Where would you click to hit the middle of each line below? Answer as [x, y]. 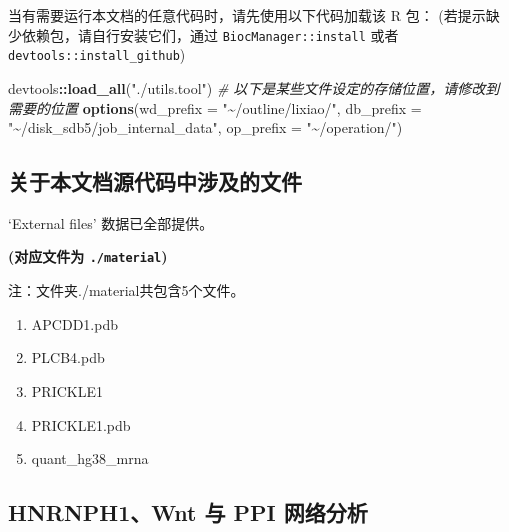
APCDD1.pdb [74, 323]
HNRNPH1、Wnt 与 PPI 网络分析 [188, 512]
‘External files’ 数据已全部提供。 [111, 222]
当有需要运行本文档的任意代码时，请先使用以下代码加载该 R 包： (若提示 [247, 15]
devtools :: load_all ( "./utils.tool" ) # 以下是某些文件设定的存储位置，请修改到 [254, 87]
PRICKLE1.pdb [81, 424]
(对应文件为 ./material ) [88, 256]
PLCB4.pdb [68, 357]
